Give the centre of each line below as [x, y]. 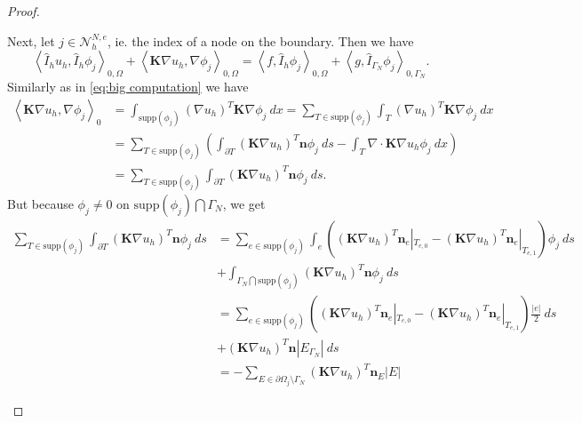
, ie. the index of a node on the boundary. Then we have [260, 40]
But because [40, 203]
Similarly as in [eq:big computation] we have [128, 87]
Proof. [24, 11]
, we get [244, 203]
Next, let [31, 40]
